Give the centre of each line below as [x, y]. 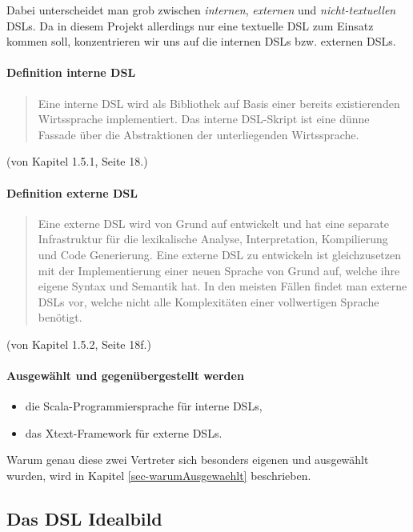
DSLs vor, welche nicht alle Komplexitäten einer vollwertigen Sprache [209, 301]
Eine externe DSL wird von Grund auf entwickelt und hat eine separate [213, 223]
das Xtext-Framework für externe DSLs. [124, 432]
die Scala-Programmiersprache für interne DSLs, [144, 406]
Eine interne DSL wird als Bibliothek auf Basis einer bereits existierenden [219, 103]
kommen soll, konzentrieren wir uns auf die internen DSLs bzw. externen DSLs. [201, 41]
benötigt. [60, 317]
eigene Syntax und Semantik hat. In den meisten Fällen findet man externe [223, 286]
